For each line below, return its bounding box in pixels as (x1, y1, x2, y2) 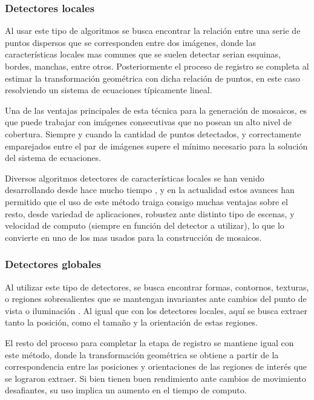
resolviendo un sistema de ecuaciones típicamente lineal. (5, 84, 212, 96)
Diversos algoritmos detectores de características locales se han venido (5, 171, 264, 184)
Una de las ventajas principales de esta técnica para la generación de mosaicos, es (5, 103, 307, 116)
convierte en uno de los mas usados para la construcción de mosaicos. (5, 231, 262, 243)
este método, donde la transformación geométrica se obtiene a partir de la (5, 348, 279, 361)
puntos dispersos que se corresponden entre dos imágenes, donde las (5, 36, 256, 48)
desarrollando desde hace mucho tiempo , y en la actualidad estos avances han (5, 183, 295, 196)
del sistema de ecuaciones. (5, 151, 101, 164)
